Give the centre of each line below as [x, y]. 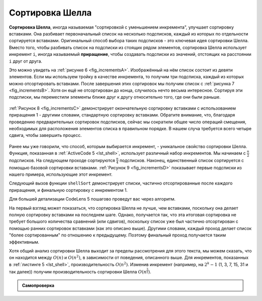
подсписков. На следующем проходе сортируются [62, 160]
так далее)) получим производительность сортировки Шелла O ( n [78, 272]
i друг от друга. [25, 61]
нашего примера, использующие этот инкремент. [61, 174]
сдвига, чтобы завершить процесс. [45, 135]
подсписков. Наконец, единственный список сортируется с [182, 160]
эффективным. [24, 242]
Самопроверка [38, 285]
